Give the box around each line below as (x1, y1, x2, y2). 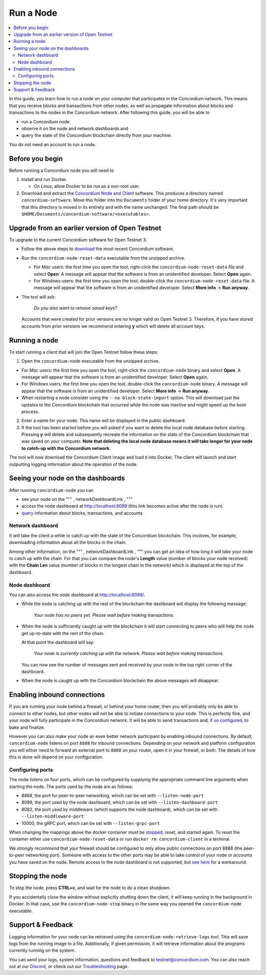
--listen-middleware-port (21, 814, 84, 819)
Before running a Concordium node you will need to (9, 167, 114, 173)
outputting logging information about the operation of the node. (9, 461, 138, 467)
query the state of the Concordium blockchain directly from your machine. (21, 132, 172, 138)
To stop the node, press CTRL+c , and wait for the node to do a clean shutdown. (9, 885, 171, 891)
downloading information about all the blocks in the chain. (9, 539, 127, 545)
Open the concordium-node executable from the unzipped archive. (21, 358, 160, 364)
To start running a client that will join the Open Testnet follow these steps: (9, 349, 159, 355)
